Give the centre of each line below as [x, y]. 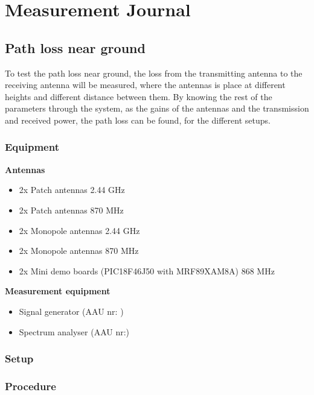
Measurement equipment [58, 291]
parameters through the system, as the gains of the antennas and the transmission [157, 108]
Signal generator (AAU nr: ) [71, 311]
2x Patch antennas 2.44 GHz [72, 190]
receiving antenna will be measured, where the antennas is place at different [145, 85]
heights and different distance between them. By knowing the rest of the [139, 96]
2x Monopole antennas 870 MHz [79, 251]
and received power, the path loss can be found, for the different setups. [138, 120]
